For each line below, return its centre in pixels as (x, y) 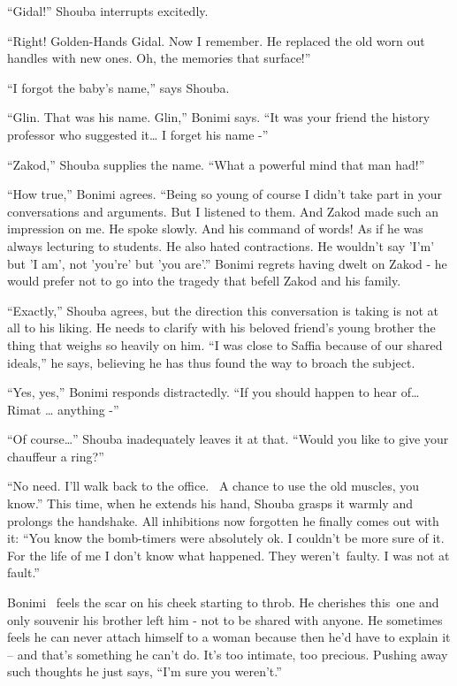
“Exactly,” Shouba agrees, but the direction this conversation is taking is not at (223, 310)
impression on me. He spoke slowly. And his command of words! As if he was (215, 229)
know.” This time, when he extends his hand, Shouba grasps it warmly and (210, 503)
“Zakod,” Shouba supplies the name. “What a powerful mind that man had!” (216, 164)
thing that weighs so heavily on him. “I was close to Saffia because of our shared (225, 344)
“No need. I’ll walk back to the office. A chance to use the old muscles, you (213, 486)
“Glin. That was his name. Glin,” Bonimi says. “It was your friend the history (219, 117)
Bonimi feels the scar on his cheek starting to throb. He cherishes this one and (223, 602)
